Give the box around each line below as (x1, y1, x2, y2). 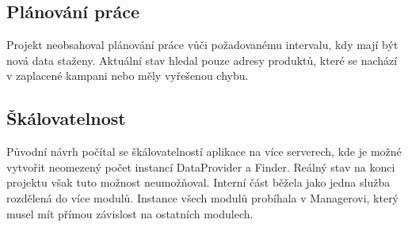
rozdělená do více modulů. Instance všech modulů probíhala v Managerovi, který (6, 189, 399, 206)
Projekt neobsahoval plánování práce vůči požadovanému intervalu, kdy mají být (6, 36, 398, 53)
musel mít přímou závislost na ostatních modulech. (6, 205, 254, 221)
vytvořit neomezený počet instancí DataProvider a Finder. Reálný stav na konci (6, 158, 395, 175)
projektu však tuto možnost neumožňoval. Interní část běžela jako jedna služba (6, 174, 391, 191)
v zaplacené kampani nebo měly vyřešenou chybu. (6, 67, 249, 84)
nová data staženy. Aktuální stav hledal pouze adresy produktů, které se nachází (6, 51, 398, 68)
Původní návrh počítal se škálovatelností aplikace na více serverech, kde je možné (6, 143, 402, 160)
